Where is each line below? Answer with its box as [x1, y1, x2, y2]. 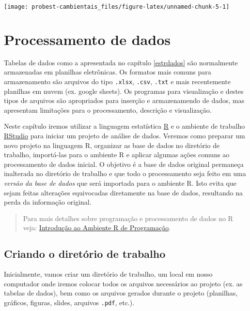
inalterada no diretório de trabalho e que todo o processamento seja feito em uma [4, 168, 246, 178]
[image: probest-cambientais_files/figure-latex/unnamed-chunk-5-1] [4, 3, 230, 10]
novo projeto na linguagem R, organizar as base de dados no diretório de [4, 140, 220, 150]
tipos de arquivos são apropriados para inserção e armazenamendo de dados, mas [4, 95, 245, 105]
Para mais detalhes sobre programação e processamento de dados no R [23, 213, 233, 223]
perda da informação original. [4, 197, 92, 207]
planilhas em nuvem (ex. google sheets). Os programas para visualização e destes [4, 86, 244, 96]
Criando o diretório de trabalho [4, 246, 166, 261]
